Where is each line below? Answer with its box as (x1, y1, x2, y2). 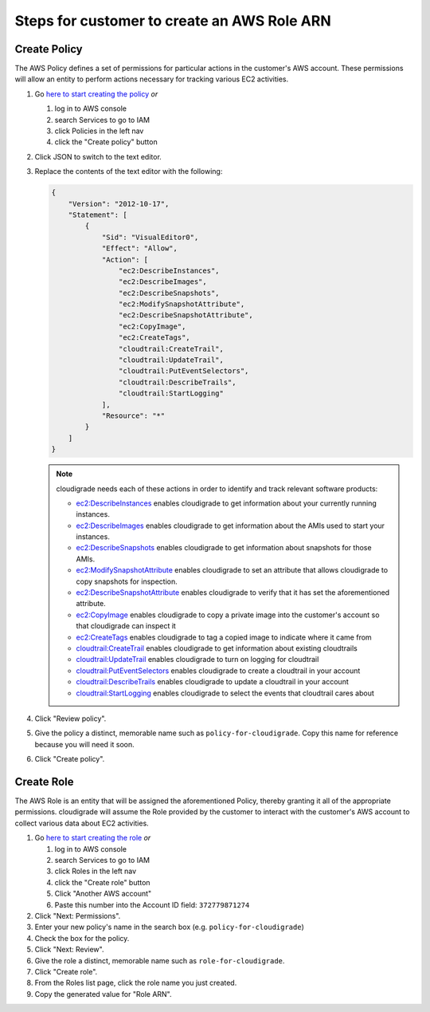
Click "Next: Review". (34, 945, 104, 955)
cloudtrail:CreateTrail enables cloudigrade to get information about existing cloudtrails (76, 644, 358, 653)
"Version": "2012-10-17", (68, 199, 170, 208)
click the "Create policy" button (54, 137, 158, 147)
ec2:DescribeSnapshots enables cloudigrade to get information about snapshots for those (76, 543, 372, 553)
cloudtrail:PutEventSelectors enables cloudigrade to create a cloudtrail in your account (76, 666, 361, 675)
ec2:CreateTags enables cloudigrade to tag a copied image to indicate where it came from (76, 632, 372, 642)
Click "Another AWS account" (54, 889, 152, 899)
